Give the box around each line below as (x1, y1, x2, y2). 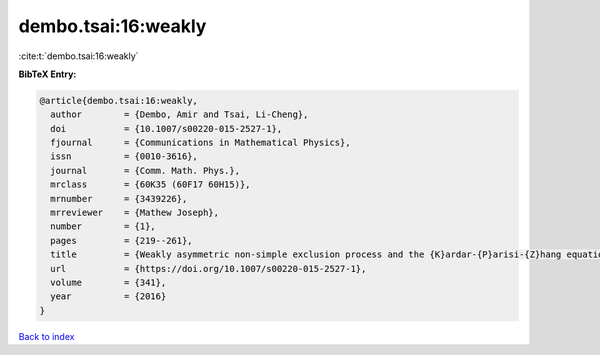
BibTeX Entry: (18, 68, 77, 80)
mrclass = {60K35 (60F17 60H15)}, (50, 179, 251, 190)
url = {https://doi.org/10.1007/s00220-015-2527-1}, (50, 263, 367, 274)
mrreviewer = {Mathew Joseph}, (50, 207, 220, 219)
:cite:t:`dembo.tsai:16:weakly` (18, 50, 139, 62)
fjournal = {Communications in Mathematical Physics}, (50, 137, 351, 149)
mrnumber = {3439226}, (50, 193, 188, 204)
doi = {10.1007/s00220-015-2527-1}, (50, 123, 283, 134)
